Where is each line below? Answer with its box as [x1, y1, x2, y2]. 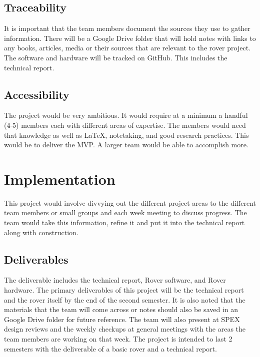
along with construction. [4, 227, 78, 237]
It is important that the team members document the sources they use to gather [4, 23, 250, 33]
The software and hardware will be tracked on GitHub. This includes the [4, 52, 227, 62]
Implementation [4, 168, 115, 189]
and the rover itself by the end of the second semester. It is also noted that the [4, 294, 245, 305]
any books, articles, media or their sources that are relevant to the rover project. [4, 42, 250, 53]
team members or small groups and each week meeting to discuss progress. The [4, 207, 247, 218]
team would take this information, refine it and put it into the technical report [4, 217, 245, 228]
